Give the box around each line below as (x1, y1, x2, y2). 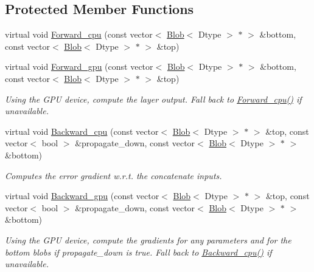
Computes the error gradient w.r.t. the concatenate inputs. (5, 169, 222, 182)
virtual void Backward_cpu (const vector (5, 124, 159, 137)
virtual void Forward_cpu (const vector (5, 28, 153, 41)
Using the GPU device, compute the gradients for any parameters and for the (5, 233, 291, 246)
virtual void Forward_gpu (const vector (5, 60, 153, 73)
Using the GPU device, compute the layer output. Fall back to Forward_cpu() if (5, 92, 302, 105)
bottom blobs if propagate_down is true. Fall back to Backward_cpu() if (5, 245, 272, 258)
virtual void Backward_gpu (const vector (5, 189, 159, 202)
